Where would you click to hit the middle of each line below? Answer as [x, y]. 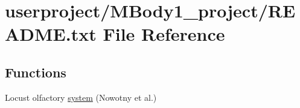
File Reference [164, 34]
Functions [36, 72]
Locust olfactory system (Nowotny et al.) [81, 97]
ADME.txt [51, 34]
